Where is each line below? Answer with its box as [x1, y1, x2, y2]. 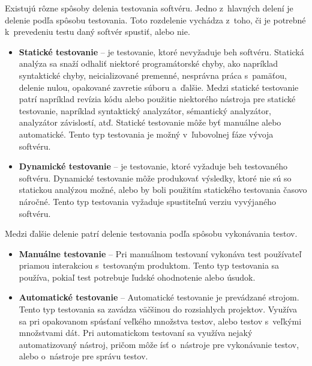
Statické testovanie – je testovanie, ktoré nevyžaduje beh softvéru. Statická [19, 45, 304, 58]
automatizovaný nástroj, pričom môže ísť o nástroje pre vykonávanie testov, [19, 338, 299, 350]
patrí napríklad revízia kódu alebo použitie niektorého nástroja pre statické [19, 93, 296, 105]
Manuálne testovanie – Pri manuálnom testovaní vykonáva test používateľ [19, 247, 302, 260]
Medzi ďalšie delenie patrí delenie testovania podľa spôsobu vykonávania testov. [5, 227, 298, 240]
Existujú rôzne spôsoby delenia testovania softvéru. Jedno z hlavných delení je [5, 2, 293, 14]
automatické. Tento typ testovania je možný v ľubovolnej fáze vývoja [19, 127, 274, 140]
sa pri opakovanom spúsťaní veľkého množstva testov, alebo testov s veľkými [19, 314, 302, 327]
